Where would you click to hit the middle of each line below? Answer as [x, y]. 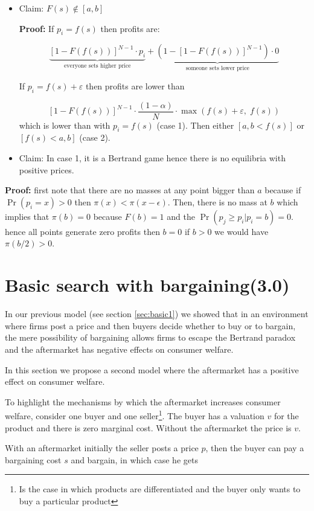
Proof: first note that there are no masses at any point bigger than [130, 190]
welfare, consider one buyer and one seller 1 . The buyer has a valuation [135, 415]
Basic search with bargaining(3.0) [147, 285]
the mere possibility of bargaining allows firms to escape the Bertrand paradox [150, 337]
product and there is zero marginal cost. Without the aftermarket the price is [148, 427]
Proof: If [37, 28]
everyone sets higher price [98, 66]
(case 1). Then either [195, 125]
